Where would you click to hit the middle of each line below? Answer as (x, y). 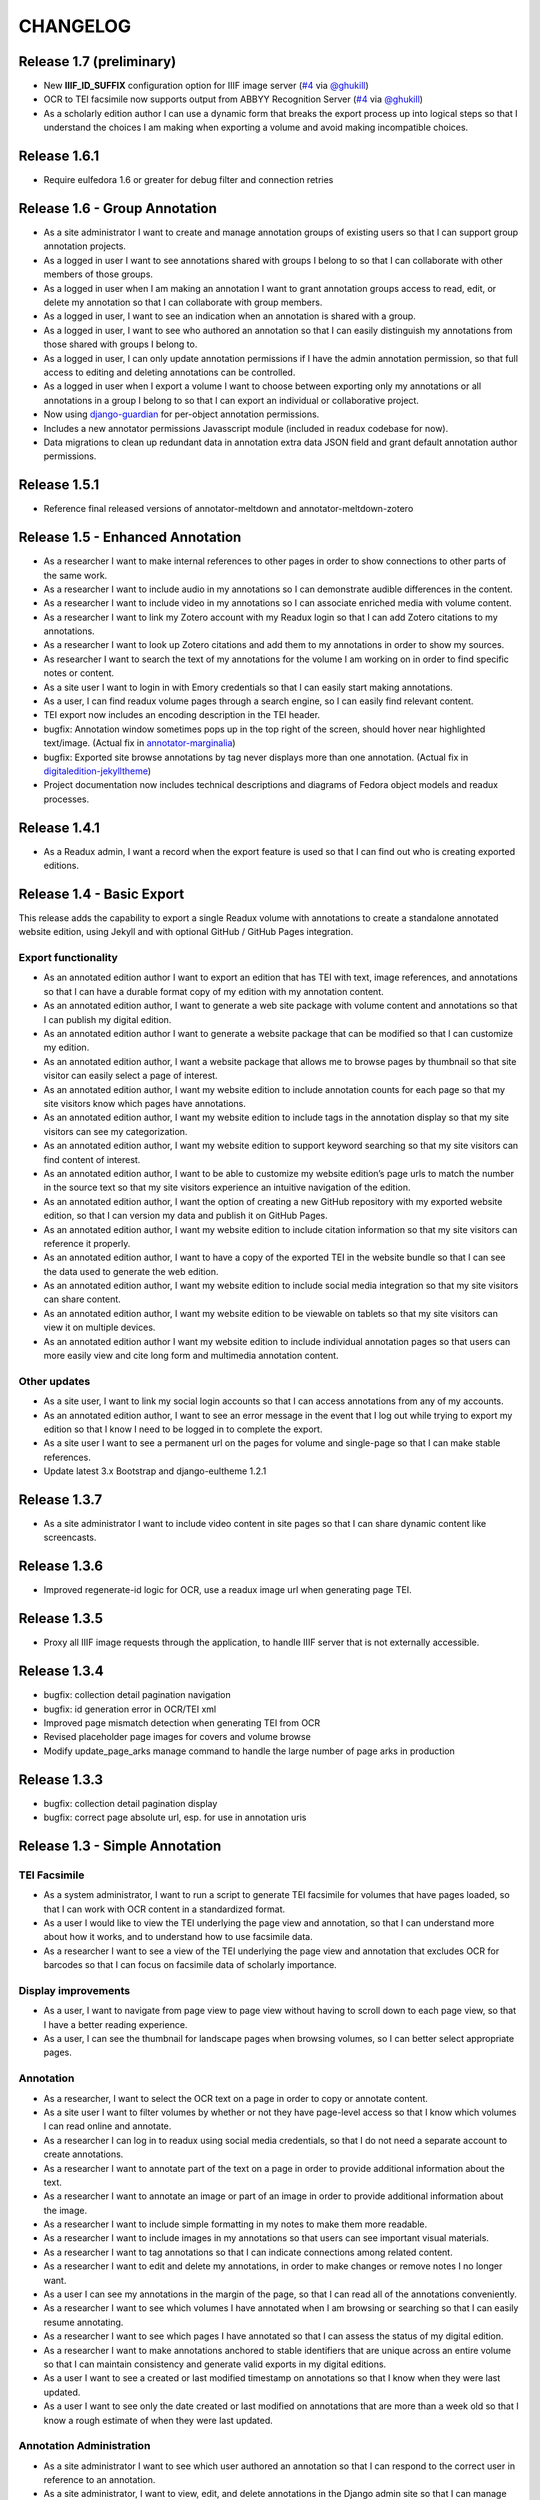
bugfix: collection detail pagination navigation (137, 1695)
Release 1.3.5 (61, 1618)
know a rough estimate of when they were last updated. (158, 2420)
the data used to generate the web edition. (131, 1271)
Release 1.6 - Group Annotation (117, 208)
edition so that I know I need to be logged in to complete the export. (183, 1429)
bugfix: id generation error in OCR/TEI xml (130, 1709)
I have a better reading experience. (115, 2024)
